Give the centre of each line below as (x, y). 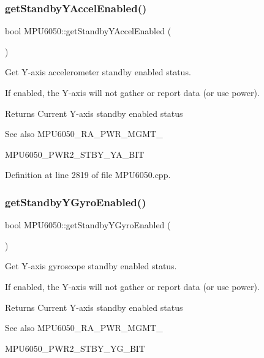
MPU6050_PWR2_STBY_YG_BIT (75, 348)
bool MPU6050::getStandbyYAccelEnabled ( (88, 31)
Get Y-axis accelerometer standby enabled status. (98, 72)
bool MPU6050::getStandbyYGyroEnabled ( (88, 225)
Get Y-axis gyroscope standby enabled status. (91, 266)
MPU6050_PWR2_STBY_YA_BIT (75, 154)
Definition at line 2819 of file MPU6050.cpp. (88, 175)
